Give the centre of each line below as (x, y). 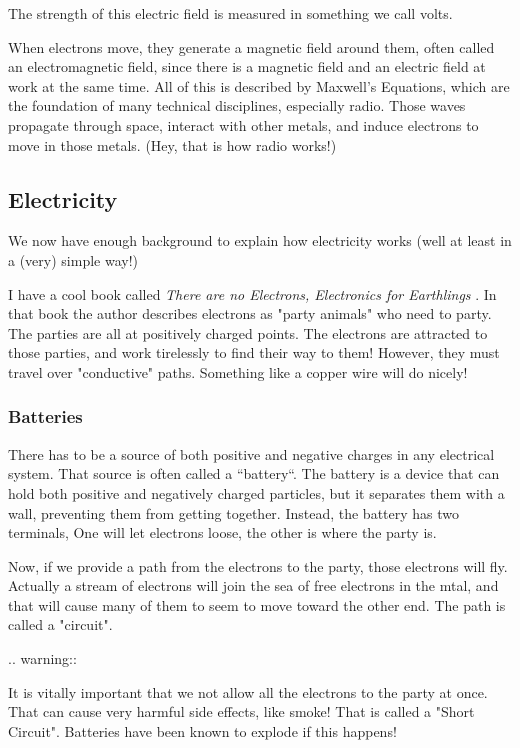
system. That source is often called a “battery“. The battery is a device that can (254, 473)
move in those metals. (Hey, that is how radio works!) (172, 144)
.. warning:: (42, 658)
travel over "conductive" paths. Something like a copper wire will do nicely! (238, 371)
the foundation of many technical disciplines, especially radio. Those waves (237, 105)
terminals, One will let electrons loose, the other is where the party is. (222, 532)
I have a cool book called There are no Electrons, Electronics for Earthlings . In (252, 293)
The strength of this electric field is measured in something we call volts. (230, 13)
